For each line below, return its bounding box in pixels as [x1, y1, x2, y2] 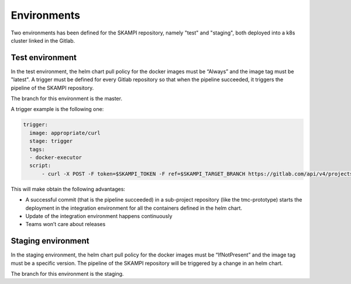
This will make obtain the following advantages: [11, 185, 126, 192]
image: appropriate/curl [29, 129, 101, 136]
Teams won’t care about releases [25, 221, 106, 228]
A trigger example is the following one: [11, 106, 104, 113]
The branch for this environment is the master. [11, 95, 123, 102]
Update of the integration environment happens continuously [25, 212, 173, 219]
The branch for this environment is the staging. [11, 270, 124, 277]
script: [29, 162, 51, 169]
